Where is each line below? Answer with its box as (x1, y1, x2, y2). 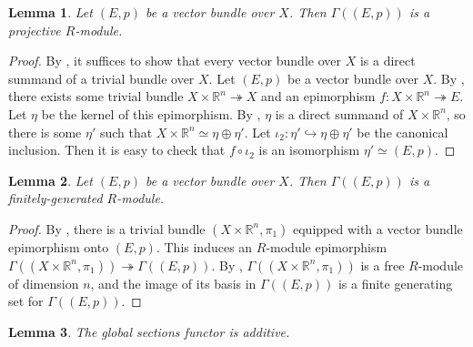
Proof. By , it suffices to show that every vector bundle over (8, 51, 341, 70)
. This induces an (156, 237, 253, 256)
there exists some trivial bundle (8, 87, 184, 106)
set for (8, 291, 44, 311)
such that (99, 122, 153, 141)
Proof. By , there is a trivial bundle (8, 219, 206, 238)
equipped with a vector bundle (293, 219, 463, 238)
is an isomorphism (258, 140, 360, 159)
